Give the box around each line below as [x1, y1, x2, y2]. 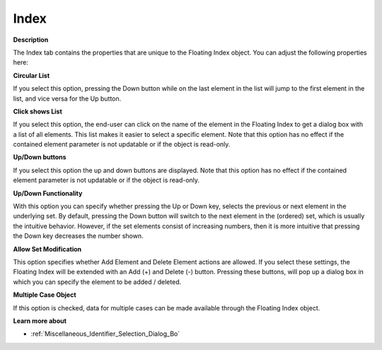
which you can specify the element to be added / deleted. [13, 277, 182, 286]
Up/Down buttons [13, 153, 66, 162]
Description [13, 35, 49, 44]
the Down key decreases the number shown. [13, 232, 144, 240]
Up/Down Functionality [13, 188, 83, 198]
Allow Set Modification [13, 244, 82, 253]
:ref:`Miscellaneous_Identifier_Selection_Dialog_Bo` [30, 329, 180, 338]
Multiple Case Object [13, 290, 77, 299]
